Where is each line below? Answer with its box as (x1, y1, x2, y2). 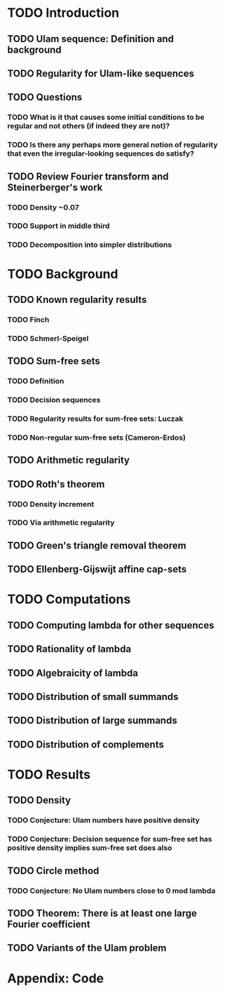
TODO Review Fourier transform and (7, 170, 170, 182)
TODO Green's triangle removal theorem (7, 539, 187, 551)
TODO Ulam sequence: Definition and (7, 33, 174, 45)
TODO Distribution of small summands (7, 691, 179, 703)
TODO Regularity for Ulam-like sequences (7, 67, 195, 79)
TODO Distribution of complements (7, 738, 165, 750)
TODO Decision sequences (7, 395, 101, 405)
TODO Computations (7, 591, 131, 607)
